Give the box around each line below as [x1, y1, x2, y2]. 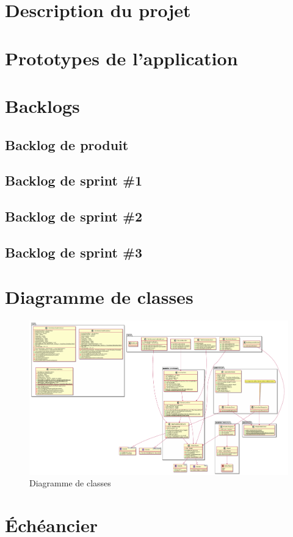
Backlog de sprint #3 [5, 242, 143, 261]
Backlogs [5, 93, 80, 118]
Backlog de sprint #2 [5, 207, 143, 226]
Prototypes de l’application [5, 45, 238, 70]
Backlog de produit [5, 135, 129, 154]
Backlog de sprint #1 [5, 171, 143, 190]
